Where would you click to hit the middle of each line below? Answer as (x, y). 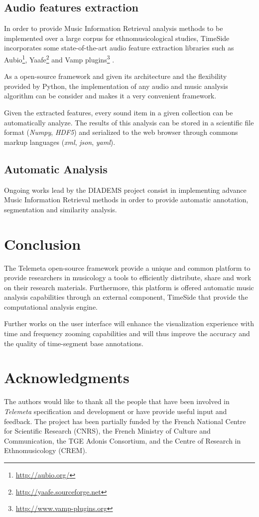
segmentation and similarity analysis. (61, 209)
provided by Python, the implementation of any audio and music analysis (116, 86)
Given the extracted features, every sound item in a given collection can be (119, 113)
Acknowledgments (67, 377)
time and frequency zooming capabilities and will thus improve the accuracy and (127, 333)
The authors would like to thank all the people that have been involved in (117, 401)
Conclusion (43, 244)
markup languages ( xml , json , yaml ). (60, 142)
